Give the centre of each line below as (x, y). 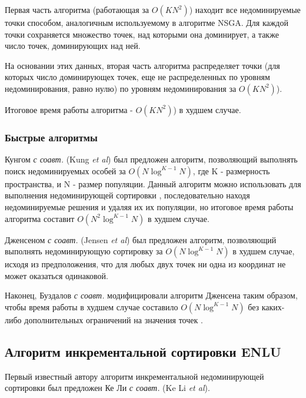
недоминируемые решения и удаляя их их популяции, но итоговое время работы (149, 206)
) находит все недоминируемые (245, 9)
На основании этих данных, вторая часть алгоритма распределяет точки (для (142, 65)
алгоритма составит (40, 218)
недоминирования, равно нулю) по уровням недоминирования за (121, 88)
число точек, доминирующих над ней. (73, 46)
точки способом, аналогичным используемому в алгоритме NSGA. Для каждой (147, 22)
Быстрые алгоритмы (51, 137)
